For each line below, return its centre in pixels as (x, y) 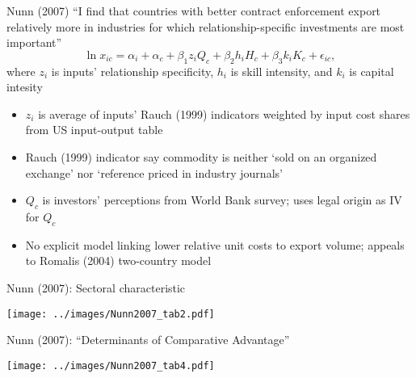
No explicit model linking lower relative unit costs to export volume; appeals (215, 244)
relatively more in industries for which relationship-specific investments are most (206, 26)
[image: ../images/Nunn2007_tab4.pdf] (111, 365)
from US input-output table (94, 130)
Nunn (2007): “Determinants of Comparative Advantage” (148, 340)
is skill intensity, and (282, 71)
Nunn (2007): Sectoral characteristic (96, 287)
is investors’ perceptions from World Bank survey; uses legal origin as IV (222, 200)
